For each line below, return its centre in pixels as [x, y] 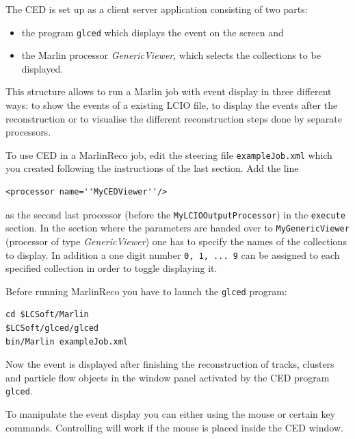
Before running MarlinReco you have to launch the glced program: [146, 291]
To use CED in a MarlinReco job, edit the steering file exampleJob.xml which [169, 154]
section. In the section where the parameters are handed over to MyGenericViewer [177, 228]
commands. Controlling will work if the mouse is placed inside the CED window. [174, 427]
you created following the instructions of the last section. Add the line [152, 168]
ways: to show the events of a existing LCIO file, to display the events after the [172, 105]
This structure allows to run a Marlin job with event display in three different [169, 91]
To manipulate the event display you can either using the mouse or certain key [171, 414]
